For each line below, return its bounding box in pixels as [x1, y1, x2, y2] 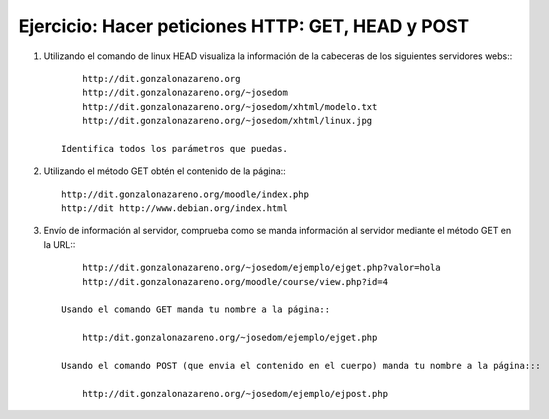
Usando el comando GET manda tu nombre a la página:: [61, 304, 330, 315]
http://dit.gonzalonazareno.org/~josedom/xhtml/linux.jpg [81, 115, 373, 127]
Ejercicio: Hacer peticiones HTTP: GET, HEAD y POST [18, 15, 470, 37]
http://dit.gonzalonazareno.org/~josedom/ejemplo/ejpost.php [81, 388, 389, 399]
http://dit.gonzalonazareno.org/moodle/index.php [61, 188, 310, 200]
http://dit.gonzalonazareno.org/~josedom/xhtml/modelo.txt [81, 101, 378, 112]
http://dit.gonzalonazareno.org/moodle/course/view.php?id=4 [81, 276, 389, 287]
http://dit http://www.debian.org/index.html [61, 203, 289, 214]
